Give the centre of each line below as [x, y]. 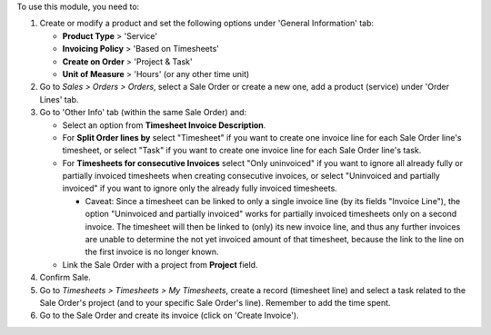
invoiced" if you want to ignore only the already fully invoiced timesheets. [200, 188]
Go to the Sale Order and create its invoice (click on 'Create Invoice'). [169, 315]
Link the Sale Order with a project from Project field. [160, 264]
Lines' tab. [59, 99]
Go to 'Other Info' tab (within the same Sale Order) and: [143, 113]
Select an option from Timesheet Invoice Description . [164, 125]
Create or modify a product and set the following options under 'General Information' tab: [207, 24]
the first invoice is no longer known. [152, 252]
